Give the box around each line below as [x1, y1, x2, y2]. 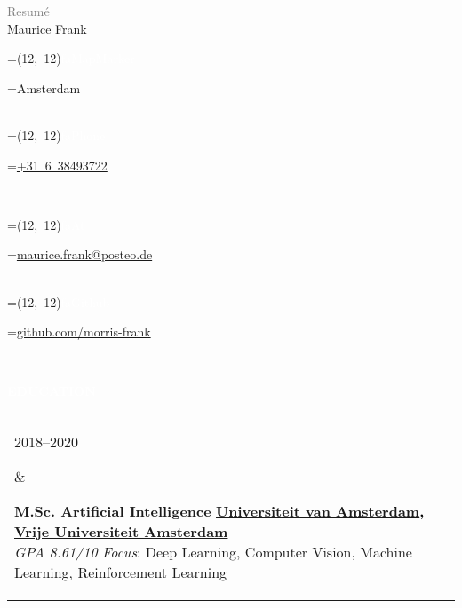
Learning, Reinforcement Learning [14, 561, 227, 582]
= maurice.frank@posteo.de [7, 245, 153, 264]
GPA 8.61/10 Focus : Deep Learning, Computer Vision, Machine [14, 541, 412, 562]
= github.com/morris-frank [7, 322, 151, 341]
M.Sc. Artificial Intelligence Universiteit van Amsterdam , [14, 500, 425, 521]
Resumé [7, 2, 50, 20]
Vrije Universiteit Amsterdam [14, 520, 228, 541]
